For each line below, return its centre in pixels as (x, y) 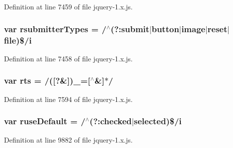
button (165, 28)
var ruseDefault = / (45, 121)
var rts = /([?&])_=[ (47, 80)
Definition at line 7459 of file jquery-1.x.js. (68, 6)
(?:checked (111, 121)
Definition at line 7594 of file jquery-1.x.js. (68, 99)
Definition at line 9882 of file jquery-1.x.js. (68, 139)
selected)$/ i (158, 121)
